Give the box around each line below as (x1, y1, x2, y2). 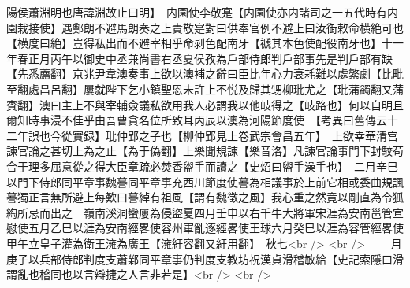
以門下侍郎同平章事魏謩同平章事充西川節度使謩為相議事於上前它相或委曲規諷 (6, 173, 404, 190)
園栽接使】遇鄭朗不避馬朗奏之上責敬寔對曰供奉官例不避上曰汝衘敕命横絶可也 (6, 19, 404, 35)
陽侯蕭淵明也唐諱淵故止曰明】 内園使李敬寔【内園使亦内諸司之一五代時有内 (6, 4, 398, 20)
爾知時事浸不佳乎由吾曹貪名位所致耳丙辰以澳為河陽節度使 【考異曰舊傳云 (6, 112, 387, 128)
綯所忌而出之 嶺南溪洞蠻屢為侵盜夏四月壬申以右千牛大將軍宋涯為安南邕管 (6, 204, 393, 220)
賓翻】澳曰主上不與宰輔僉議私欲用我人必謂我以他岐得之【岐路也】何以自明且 (6, 96, 404, 113)
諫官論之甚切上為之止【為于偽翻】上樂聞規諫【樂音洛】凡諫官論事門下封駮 (6, 142, 393, 159)
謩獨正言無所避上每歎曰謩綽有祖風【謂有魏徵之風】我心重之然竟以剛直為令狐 (6, 189, 404, 205)
